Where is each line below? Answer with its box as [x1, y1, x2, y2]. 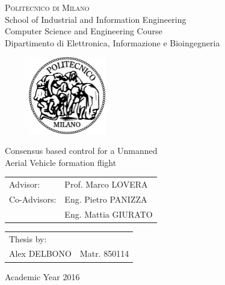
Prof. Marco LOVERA [64, 178, 148, 191]
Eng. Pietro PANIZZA [64, 192, 147, 205]
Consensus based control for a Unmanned [5, 144, 158, 157]
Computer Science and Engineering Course [5, 25, 162, 37]
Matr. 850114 [79, 247, 129, 260]
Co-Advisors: [9, 192, 57, 205]
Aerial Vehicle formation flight [5, 156, 117, 168]
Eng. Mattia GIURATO [64, 207, 153, 220]
